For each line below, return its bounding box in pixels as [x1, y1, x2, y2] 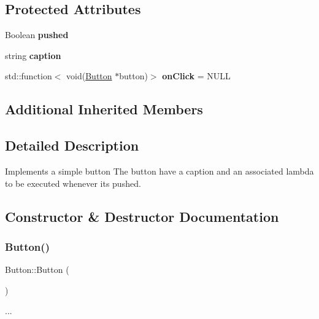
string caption [5, 49, 61, 61]
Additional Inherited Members [5, 100, 203, 119]
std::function [5, 69, 52, 82]
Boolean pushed [5, 28, 69, 41]
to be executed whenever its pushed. [5, 176, 141, 189]
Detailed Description [5, 136, 139, 155]
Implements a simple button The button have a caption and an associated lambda [5, 164, 314, 177]
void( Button [66, 69, 112, 82]
